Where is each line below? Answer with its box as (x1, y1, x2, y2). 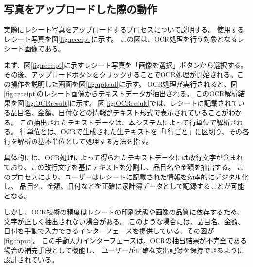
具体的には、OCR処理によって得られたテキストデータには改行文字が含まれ (4, 152, 243, 162)
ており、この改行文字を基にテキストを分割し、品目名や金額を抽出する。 (4, 161, 235, 172)
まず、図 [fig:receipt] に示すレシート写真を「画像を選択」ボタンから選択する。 (4, 59, 248, 70)
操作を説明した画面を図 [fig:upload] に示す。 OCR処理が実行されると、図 (10, 79, 237, 89)
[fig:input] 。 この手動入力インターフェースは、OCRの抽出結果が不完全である (4, 235, 247, 246)
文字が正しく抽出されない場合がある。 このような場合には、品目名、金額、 (4, 216, 245, 226)
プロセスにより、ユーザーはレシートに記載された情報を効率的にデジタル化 (10, 171, 249, 181)
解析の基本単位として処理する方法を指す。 (17, 136, 153, 146)
